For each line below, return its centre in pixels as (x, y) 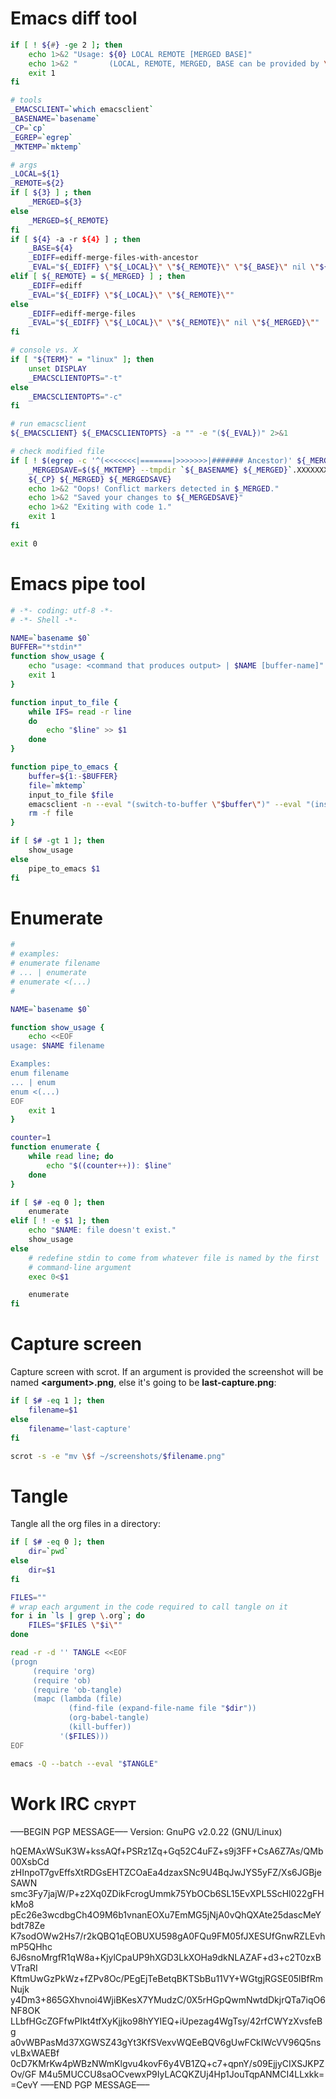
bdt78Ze (28, 1925)
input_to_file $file (71, 795)
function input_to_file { (64, 702)
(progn (24, 1662)
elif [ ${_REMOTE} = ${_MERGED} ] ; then (98, 277)
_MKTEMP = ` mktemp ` (46, 147)
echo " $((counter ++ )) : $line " (109, 1165)
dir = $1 (42, 1570)
